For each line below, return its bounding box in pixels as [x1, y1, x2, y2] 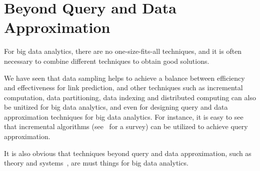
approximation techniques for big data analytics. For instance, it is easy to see [4, 111, 243, 122]
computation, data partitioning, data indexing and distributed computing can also [4, 92, 256, 102]
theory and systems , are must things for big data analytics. [4, 158, 188, 168]
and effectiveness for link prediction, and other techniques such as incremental [4, 82, 243, 93]
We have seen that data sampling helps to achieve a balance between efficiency [4, 72, 245, 83]
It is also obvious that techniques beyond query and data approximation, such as [4, 148, 251, 158]
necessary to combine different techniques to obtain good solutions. [4, 55, 209, 66]
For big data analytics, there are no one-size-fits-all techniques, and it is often [4, 46, 242, 56]
